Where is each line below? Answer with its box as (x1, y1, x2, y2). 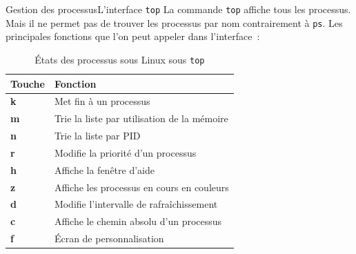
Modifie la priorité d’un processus (54, 145, 197, 159)
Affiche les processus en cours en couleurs (54, 179, 229, 194)
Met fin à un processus (54, 94, 150, 108)
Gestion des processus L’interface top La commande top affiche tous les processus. (6, 2, 351, 16)
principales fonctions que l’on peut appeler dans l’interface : (6, 29, 260, 43)
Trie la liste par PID (54, 128, 141, 143)
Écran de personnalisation (54, 231, 164, 246)
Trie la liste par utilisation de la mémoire (54, 111, 228, 126)
